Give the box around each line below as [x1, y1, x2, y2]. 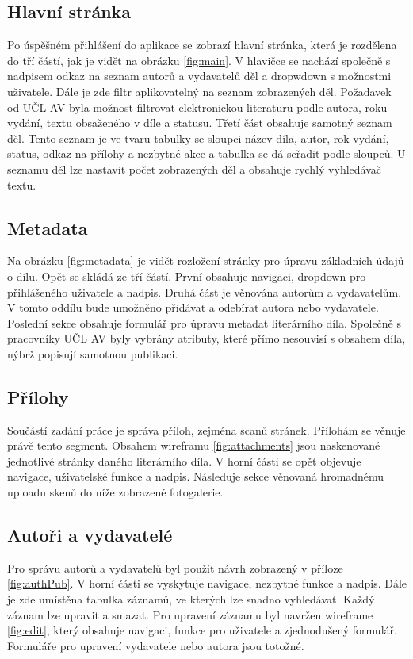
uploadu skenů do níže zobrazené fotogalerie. [7, 484, 224, 500]
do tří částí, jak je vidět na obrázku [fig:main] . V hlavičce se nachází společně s [7, 52, 391, 68]
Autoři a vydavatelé [7, 523, 173, 547]
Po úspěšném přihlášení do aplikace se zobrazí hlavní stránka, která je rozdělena [7, 36, 397, 53]
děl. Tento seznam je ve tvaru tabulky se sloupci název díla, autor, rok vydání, [7, 129, 389, 146]
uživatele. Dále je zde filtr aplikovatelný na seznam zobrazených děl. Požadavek [7, 82, 392, 99]
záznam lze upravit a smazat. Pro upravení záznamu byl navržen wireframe [7, 606, 373, 623]
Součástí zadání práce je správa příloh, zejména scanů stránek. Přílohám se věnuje [7, 421, 406, 438]
